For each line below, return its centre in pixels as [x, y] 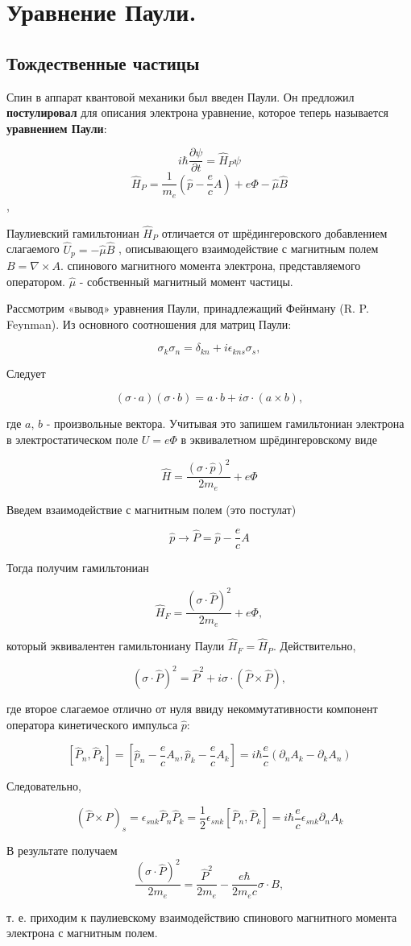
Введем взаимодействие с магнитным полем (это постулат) [152, 509]
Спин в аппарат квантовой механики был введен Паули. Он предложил [181, 96]
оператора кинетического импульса [92, 724]
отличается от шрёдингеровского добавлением [274, 232]
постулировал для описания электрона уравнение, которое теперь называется [197, 112]
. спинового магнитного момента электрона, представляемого [211, 266]
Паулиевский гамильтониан [73, 232]
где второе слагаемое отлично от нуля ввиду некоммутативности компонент [192, 709]
